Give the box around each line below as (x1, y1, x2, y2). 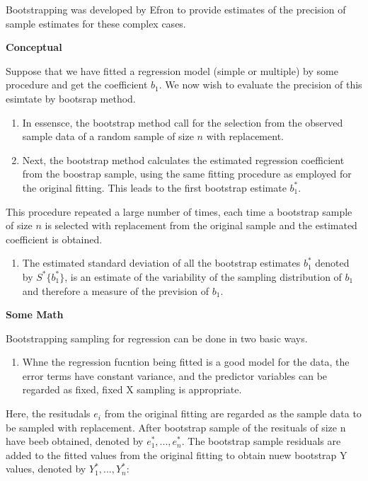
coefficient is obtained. (6, 231, 103, 246)
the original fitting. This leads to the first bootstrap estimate (22, 180, 287, 195)
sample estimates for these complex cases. (6, 16, 186, 30)
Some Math (6, 307, 64, 322)
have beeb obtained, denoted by (6, 434, 144, 448)
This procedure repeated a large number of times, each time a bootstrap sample (6, 204, 352, 219)
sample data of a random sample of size (22, 129, 194, 144)
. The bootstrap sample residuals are (181, 434, 341, 448)
